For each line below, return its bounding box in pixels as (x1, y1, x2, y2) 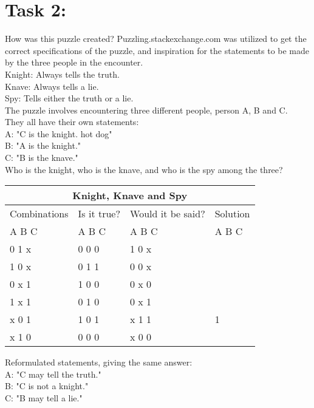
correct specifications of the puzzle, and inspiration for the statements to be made (5, 44, 310, 56)
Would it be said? (130, 206, 205, 221)
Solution (214, 206, 250, 221)
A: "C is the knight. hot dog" (5, 127, 112, 140)
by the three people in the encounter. (5, 56, 143, 69)
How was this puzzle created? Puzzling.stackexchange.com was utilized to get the (5, 32, 307, 45)
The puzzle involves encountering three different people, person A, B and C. (5, 103, 288, 116)
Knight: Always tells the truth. (5, 67, 120, 80)
